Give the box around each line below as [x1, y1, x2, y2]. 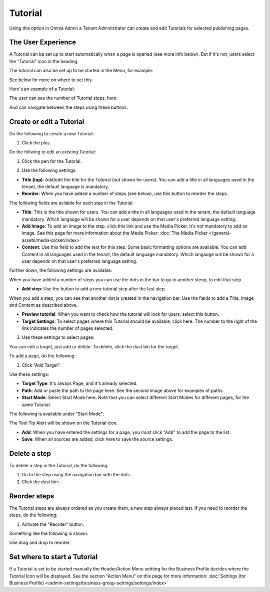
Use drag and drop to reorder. [9, 539, 71, 546]
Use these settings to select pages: [21, 334, 94, 340]
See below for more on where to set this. [9, 77, 93, 83]
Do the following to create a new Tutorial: [9, 130, 94, 136]
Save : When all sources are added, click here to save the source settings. [21, 436, 173, 442]
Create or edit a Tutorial [9, 117, 84, 126]
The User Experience [9, 38, 76, 47]
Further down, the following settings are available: [9, 267, 112, 273]
